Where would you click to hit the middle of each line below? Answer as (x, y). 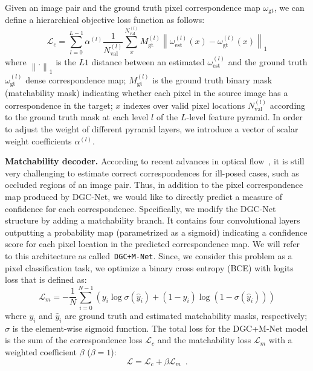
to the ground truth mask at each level (77, 117)
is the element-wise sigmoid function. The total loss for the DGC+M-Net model (160, 328)
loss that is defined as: (46, 279)
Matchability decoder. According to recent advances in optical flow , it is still (155, 161)
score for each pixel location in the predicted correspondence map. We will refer (153, 244)
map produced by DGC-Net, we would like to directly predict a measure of (144, 196)
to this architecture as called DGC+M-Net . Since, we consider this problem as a (149, 255)
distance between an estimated (148, 61)
